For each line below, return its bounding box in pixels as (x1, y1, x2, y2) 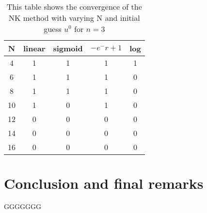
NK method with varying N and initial (8, 12, 140, 23)
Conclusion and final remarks (4, 173, 204, 193)
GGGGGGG (4, 201, 41, 212)
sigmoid (53, 43, 83, 54)
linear (23, 43, 46, 54)
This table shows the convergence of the (6, 1, 142, 12)
